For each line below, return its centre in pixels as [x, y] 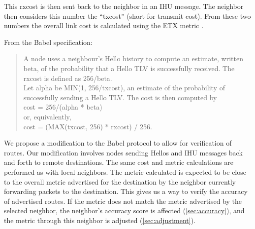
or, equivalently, [47, 116]
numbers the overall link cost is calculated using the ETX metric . [104, 25]
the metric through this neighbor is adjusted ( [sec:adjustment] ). [100, 220]
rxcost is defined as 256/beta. [68, 78]
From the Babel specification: [48, 42]
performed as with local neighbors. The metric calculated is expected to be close [125, 172]
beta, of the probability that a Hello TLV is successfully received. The [129, 68]
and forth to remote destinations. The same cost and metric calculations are [119, 162]
